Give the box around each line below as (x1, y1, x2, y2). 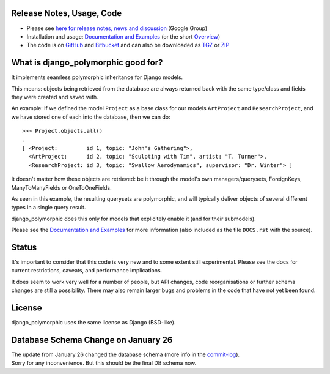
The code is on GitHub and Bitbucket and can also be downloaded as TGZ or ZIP (26, 42, 230, 49)
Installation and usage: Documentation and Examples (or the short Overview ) (26, 32, 221, 40)
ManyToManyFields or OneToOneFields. (11, 184, 112, 191)
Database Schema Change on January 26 (11, 334, 173, 345)
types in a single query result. (11, 204, 86, 211)
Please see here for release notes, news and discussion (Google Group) (26, 24, 208, 32)
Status (11, 242, 37, 252)
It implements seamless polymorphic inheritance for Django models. (11, 73, 183, 81)
